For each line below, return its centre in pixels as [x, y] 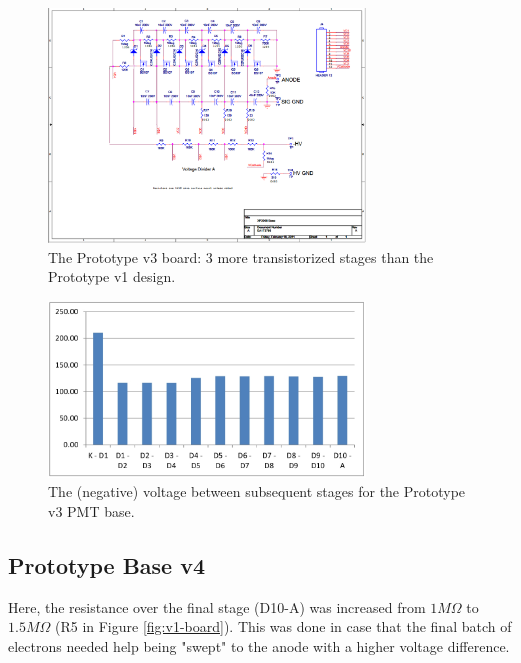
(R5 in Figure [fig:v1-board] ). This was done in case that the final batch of [283, 626]
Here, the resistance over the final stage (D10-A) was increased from [217, 606]
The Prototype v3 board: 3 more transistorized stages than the [241, 256]
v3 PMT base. [91, 511]
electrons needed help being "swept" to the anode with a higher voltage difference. [259, 646]
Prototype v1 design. [112, 276]
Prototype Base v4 [107, 565]
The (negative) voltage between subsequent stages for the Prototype [257, 491]
